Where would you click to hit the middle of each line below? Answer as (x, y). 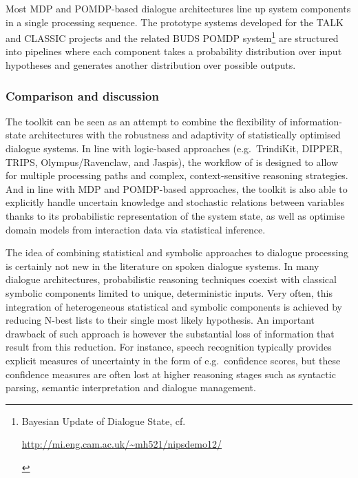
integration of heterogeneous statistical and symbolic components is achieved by (174, 306)
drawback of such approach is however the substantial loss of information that (170, 333)
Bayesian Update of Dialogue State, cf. (104, 420)
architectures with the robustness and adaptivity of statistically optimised (185, 135)
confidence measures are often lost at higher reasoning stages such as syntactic (171, 374)
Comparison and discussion (82, 95)
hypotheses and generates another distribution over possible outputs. (151, 65)
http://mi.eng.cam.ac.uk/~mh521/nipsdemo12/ (122, 444)
